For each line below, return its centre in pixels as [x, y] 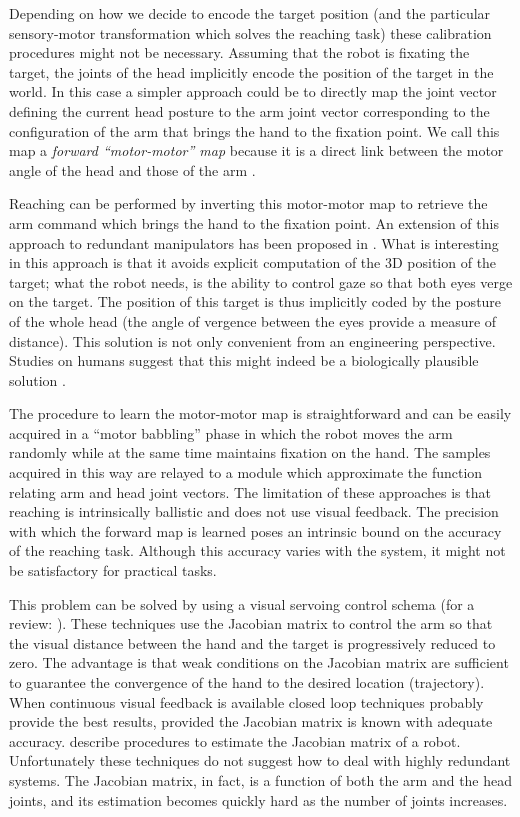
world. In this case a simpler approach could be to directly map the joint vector [253, 91]
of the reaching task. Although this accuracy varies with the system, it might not [257, 550]
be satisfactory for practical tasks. [113, 570]
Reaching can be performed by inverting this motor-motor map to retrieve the [248, 203]
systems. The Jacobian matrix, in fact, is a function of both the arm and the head [261, 779]
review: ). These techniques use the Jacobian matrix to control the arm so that [251, 623]
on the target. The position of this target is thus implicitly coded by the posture [255, 301]
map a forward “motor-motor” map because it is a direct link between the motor [256, 150]
